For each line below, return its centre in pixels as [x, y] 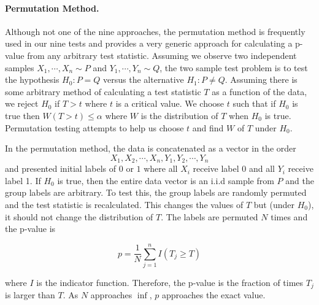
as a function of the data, [259, 91]
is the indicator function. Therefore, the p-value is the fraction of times [170, 282]
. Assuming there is [261, 79]
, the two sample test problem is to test [234, 67]
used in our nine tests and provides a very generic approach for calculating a [149, 43]
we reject [22, 103]
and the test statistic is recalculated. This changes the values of [124, 204]
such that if [254, 103]
